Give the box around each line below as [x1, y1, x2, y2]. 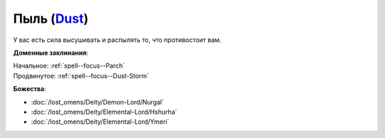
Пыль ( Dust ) [13, 11, 89, 26]
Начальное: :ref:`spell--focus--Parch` [13, 61, 125, 70]
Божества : [13, 85, 46, 93]
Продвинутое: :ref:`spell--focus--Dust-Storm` [13, 71, 150, 80]
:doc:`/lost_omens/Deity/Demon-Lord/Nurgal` [31, 97, 164, 106]
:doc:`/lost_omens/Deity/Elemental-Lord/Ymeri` [31, 117, 170, 126]
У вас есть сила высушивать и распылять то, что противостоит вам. [13, 36, 222, 44]
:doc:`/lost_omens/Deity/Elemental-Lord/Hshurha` [31, 107, 178, 116]
